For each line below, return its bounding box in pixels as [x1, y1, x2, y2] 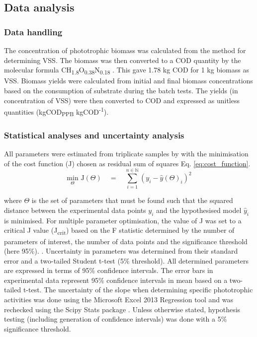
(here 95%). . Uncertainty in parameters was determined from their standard [4, 246, 238, 256]
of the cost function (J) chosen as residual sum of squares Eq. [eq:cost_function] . [4, 158, 251, 168]
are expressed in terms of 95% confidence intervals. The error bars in [4, 265, 213, 275]
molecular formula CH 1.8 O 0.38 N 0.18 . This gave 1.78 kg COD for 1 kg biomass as [4, 65, 249, 76]
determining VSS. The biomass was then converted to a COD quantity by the [4, 55, 241, 65]
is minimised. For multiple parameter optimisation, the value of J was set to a [4, 215, 242, 225]
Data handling [4, 25, 63, 38]
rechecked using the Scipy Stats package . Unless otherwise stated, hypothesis [4, 304, 241, 314]
